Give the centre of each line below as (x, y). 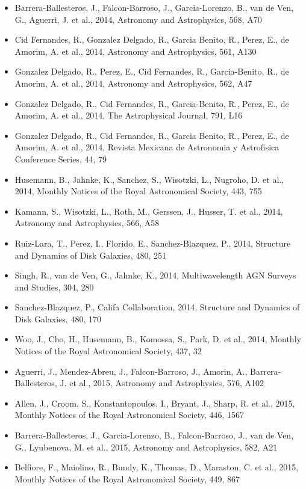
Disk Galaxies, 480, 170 (58, 318)
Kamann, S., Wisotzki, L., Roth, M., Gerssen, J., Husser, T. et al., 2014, (149, 211)
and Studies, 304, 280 (54, 287)
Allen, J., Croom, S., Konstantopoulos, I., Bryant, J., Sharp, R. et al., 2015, (155, 403)
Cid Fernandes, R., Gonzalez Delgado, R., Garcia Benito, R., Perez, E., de (152, 39)
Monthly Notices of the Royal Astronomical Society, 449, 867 (127, 478)
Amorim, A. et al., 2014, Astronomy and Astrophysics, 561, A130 (136, 51)
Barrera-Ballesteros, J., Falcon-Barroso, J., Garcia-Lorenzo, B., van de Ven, (154, 7)
